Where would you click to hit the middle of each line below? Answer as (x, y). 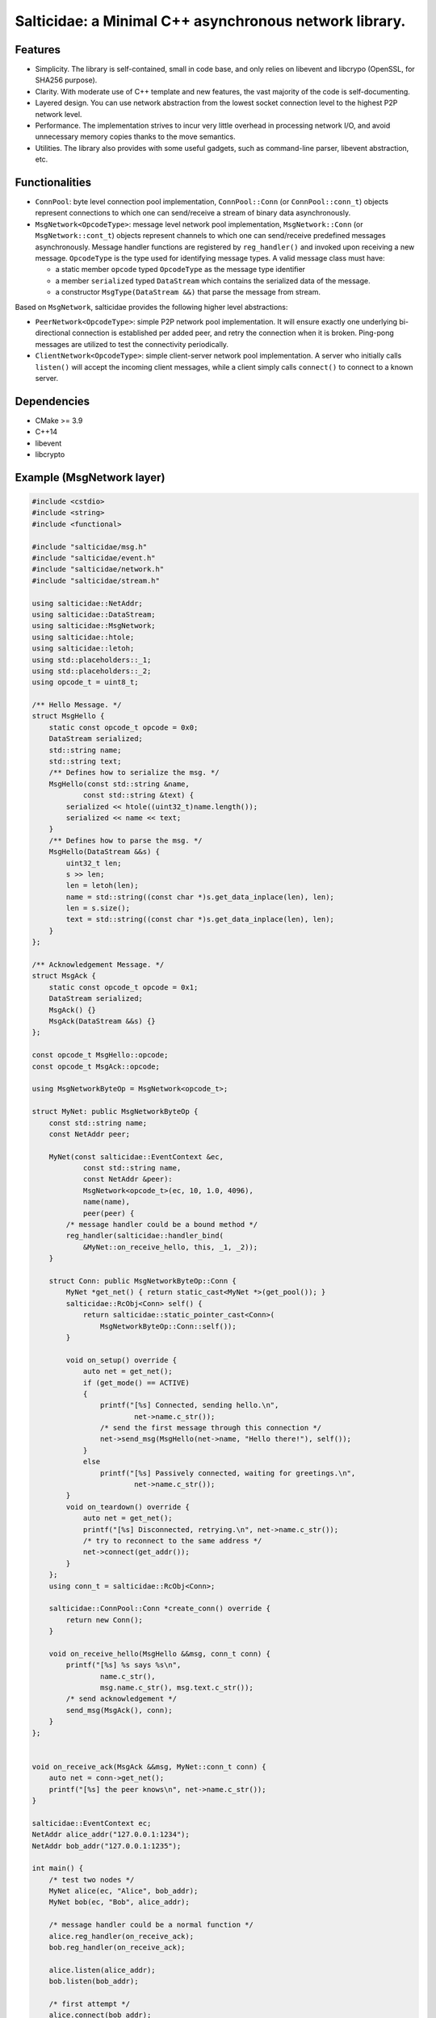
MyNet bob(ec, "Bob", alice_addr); (119, 1902)
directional (53, 333)
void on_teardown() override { (128, 1507)
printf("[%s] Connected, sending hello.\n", (189, 1405)
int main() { (58, 1868)
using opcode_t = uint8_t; (85, 682)
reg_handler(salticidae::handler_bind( (145, 1236)
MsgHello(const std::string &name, (119, 784)
